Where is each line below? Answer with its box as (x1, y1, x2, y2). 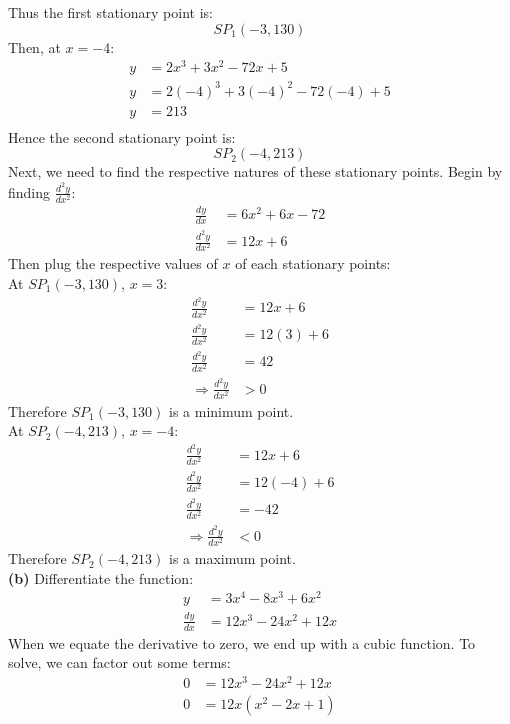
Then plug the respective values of (8, 253, 218, 274)
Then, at (8, 36, 61, 57)
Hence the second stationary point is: (8, 126, 236, 147)
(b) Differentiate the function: (8, 567, 194, 588)
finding (8, 181, 51, 202)
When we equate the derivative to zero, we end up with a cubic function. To (8, 632, 476, 653)
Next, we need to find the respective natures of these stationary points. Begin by (8, 161, 503, 182)
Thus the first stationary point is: (8, 2, 213, 22)
